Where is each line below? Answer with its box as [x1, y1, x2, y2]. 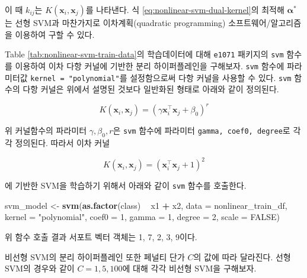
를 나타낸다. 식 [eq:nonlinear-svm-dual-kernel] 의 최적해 [85, 4, 284, 15]
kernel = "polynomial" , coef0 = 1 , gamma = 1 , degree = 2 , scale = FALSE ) [5, 211, 280, 223]
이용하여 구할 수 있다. [15, 28, 95, 40]
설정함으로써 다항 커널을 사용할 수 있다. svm [130, 71, 292, 83]
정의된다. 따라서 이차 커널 [15, 137, 110, 149]
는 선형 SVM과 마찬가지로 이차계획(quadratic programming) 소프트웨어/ [5, 17, 271, 28]
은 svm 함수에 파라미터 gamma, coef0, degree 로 [113, 124, 290, 137]
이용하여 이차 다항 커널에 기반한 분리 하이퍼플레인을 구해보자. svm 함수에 [15, 59, 284, 72]
